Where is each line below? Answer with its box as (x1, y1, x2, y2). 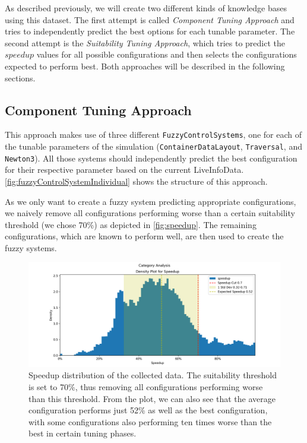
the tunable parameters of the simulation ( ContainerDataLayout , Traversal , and (5, 140, 302, 153)
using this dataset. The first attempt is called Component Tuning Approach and (5, 13, 295, 26)
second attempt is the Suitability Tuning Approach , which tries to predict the (5, 36, 285, 49)
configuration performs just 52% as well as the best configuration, (29, 404, 268, 416)
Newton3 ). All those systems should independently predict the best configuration (5, 151, 297, 164)
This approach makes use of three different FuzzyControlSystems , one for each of (5, 128, 302, 141)
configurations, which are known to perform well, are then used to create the (5, 230, 284, 242)
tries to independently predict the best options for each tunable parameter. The (5, 25, 295, 37)
